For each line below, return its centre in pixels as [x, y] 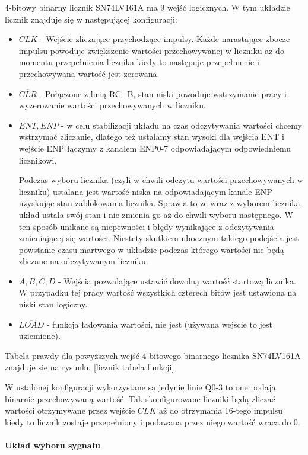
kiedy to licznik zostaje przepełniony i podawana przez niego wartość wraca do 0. [153, 422]
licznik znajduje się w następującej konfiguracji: [91, 19]
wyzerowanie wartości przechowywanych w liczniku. [112, 105]
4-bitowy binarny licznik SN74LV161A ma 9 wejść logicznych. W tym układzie [147, 7]
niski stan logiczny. [53, 304]
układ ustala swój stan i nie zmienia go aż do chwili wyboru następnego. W [156, 214]
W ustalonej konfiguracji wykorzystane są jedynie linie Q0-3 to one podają [140, 387]
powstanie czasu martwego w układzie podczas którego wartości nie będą [151, 249]
